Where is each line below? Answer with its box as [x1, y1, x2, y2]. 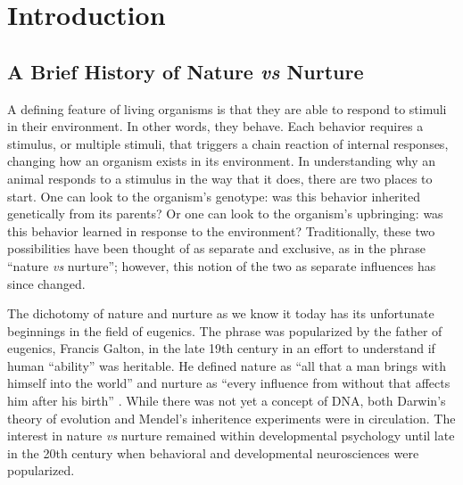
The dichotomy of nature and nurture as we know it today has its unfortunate [7, 304, 434, 323]
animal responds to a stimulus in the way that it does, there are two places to [7, 169, 433, 187]
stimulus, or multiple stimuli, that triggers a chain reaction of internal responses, [7, 134, 449, 152]
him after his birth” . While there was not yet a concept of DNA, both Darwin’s [7, 391, 446, 410]
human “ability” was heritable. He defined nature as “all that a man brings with [7, 356, 446, 374]
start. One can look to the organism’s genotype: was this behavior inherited [7, 186, 420, 205]
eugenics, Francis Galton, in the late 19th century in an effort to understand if [7, 339, 435, 358]
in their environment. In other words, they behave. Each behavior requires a [7, 117, 424, 136]
